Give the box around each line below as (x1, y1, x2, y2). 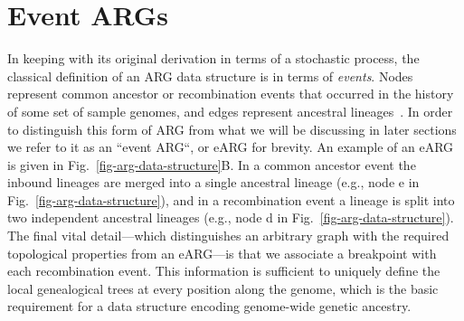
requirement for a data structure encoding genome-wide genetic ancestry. (7, 297, 412, 316)
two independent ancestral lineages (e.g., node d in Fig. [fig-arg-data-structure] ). (7, 208, 454, 227)
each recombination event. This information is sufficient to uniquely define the (7, 261, 440, 280)
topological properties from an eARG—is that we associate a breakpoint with (7, 243, 437, 262)
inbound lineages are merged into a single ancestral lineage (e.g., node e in (7, 173, 420, 192)
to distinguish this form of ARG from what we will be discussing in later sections (7, 119, 457, 138)
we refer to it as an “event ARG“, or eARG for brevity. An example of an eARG (7, 137, 454, 156)
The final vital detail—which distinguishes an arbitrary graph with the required (7, 226, 450, 245)
